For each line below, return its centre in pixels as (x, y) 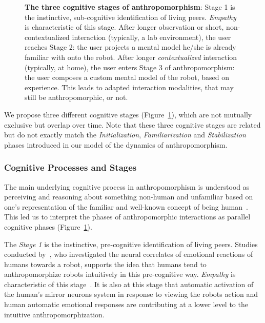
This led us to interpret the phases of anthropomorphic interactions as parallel (127, 217)
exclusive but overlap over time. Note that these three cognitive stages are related (132, 124)
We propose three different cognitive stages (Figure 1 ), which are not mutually (128, 114)
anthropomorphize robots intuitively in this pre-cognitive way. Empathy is (120, 274)
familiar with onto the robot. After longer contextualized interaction (131, 57)
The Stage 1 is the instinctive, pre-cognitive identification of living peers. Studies (131, 244)
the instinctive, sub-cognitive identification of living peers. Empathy (130, 17)
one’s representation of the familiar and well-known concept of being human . (126, 206)
